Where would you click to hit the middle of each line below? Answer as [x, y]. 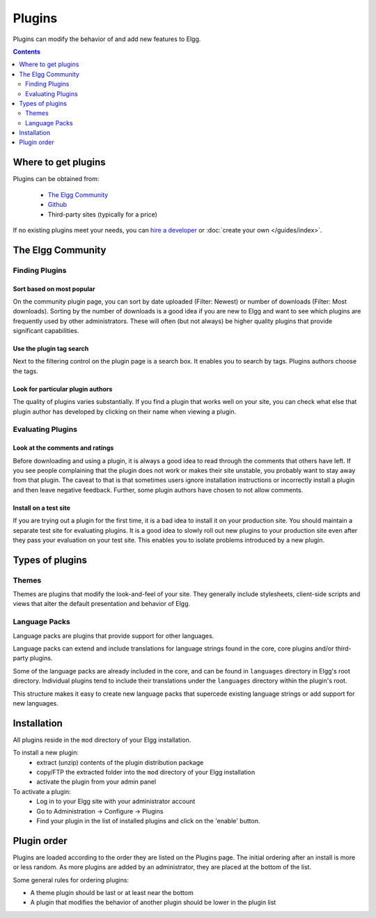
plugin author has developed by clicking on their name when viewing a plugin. [125, 412]
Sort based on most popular [54, 288]
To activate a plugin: [42, 791]
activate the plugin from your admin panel [96, 782]
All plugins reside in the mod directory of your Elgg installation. [102, 740]
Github [57, 205]
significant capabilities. [46, 331]
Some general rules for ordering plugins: [71, 880]
